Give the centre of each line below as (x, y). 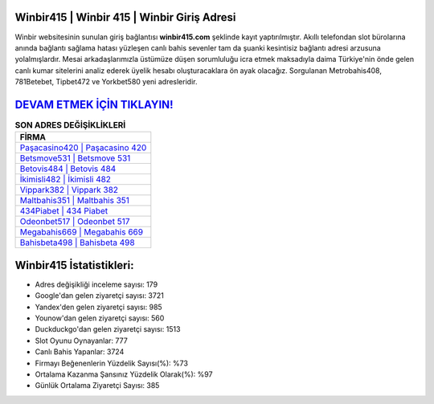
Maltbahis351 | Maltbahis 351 (75, 201)
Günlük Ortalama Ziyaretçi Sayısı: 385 (97, 386)
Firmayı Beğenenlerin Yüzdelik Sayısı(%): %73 (112, 363)
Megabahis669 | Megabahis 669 (82, 232)
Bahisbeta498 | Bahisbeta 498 (78, 243)
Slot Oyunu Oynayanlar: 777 (81, 341)
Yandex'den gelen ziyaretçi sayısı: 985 (98, 307)
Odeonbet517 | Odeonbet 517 (75, 222)
